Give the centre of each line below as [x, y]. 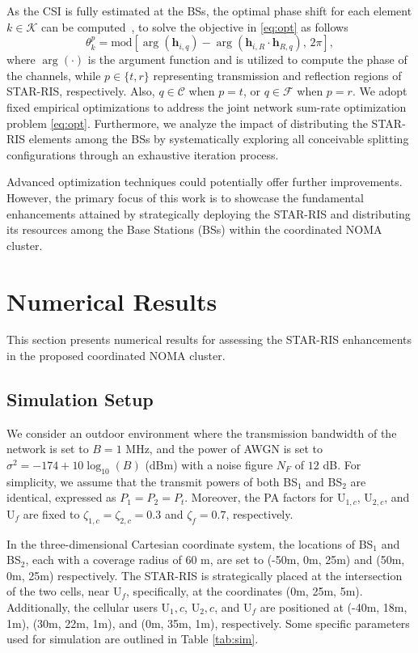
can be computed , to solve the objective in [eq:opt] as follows [194, 26]
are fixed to [51, 513]
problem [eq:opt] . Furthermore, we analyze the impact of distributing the [187, 123]
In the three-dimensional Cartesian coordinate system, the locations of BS [190, 543]
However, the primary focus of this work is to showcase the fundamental [185, 197]
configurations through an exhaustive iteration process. [143, 154]
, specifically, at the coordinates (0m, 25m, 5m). [245, 591]
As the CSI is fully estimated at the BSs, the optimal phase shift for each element [209, 11]
